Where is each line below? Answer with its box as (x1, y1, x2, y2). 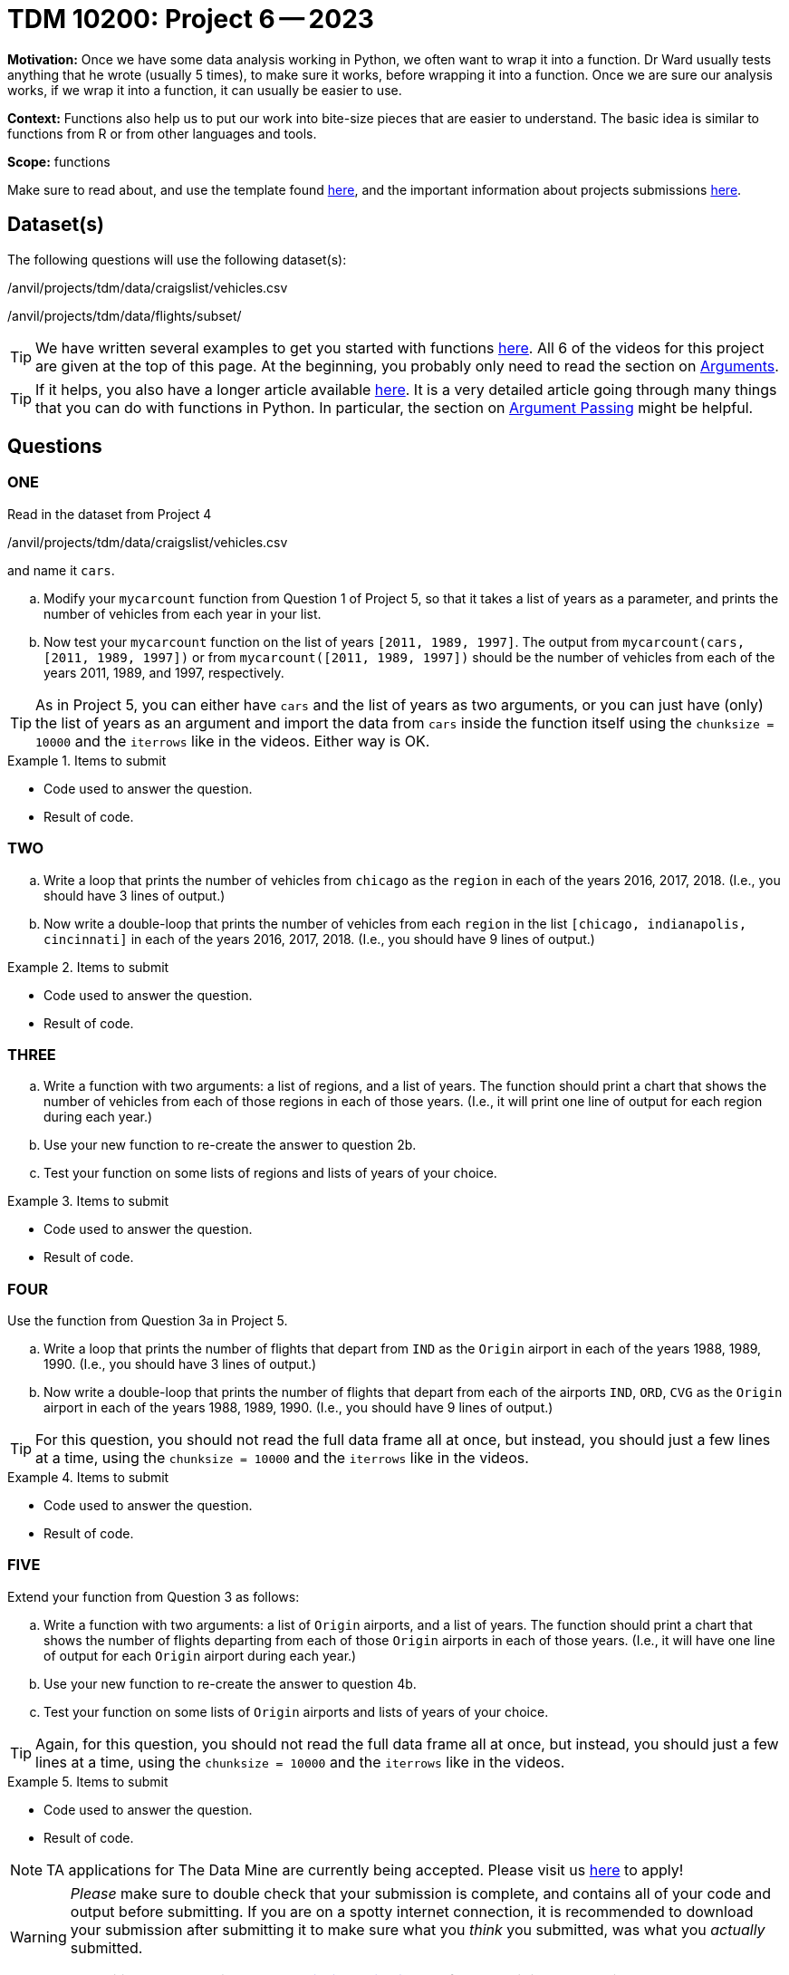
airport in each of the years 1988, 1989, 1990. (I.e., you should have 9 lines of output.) (43, 1400, 553, 1416)
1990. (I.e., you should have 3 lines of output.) (43, 1356, 317, 1373)
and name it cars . (7, 562, 115, 578)
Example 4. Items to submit (7, 1469, 169, 1486)
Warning (10, 1927, 67, 1946)
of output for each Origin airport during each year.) (43, 1647, 357, 1663)
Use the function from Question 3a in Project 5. (7, 1313, 288, 1329)
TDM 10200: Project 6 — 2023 (7, 4, 374, 34)
